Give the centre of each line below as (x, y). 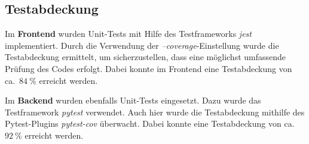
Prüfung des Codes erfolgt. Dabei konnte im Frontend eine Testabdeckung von (149, 68)
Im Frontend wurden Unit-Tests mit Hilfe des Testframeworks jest (128, 34)
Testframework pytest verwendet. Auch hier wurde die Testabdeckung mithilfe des (155, 112)
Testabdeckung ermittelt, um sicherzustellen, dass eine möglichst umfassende (146, 57)
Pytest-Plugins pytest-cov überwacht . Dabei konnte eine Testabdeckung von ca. (150, 123)
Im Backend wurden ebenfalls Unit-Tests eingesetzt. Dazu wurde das (133, 100)
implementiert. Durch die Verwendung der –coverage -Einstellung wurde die (142, 45)
